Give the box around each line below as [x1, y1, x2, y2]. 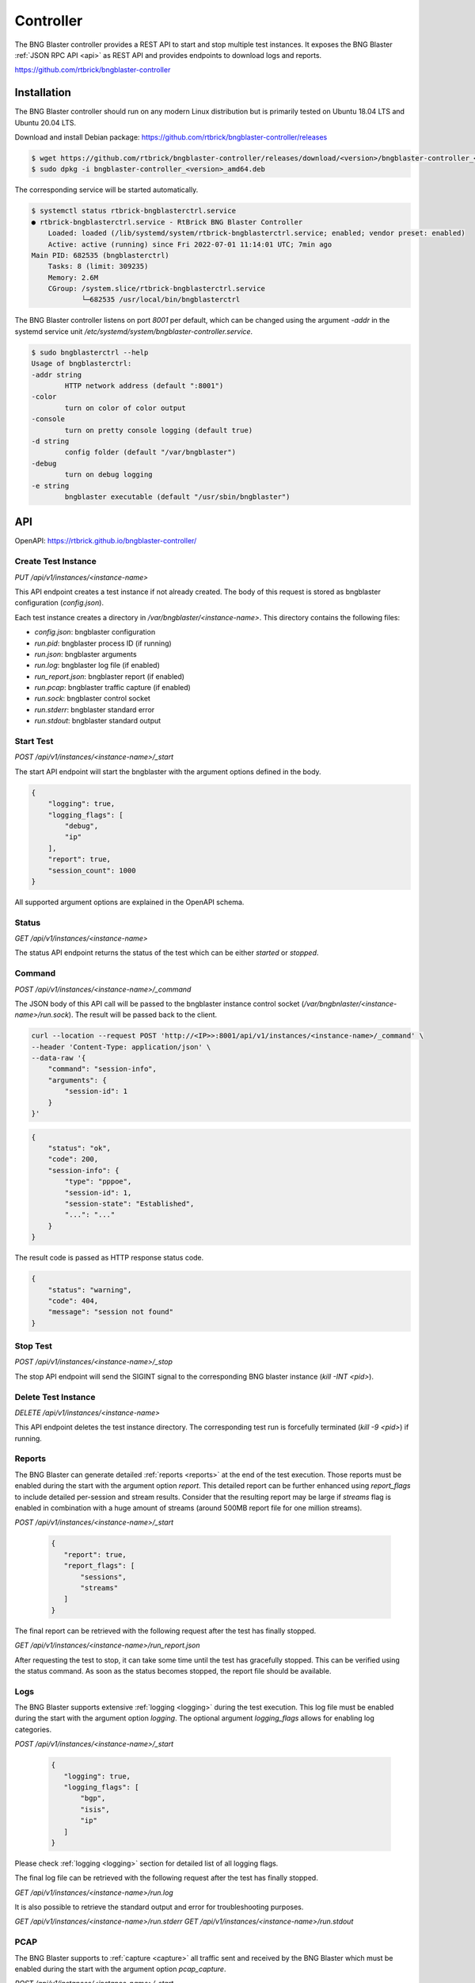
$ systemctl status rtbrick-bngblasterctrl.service [31, 206, 237, 216]
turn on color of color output [64, 403, 186, 412]
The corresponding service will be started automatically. [14, 185, 199, 194]
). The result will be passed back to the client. [68, 1010, 218, 1019]
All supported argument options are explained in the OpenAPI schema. [14, 897, 245, 907]
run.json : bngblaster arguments [34, 649, 138, 658]
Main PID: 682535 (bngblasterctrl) [31, 251, 169, 259]
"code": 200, [47, 1155, 99, 1164]
